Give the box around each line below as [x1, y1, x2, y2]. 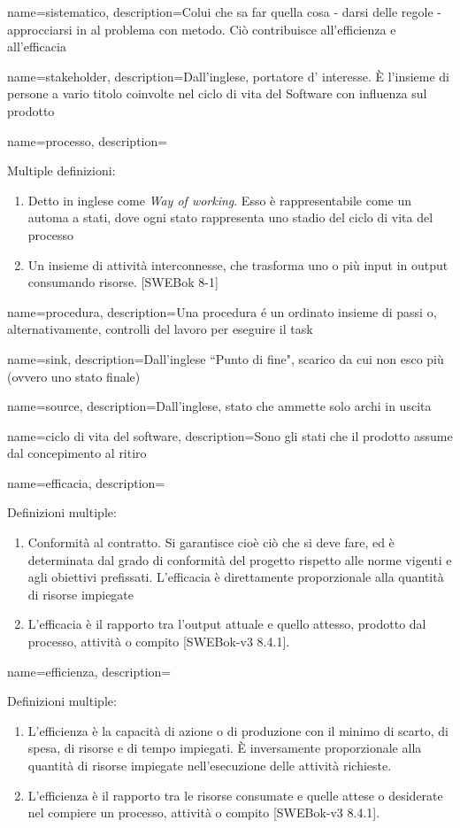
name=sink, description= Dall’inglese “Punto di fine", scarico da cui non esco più [7, 349, 444, 368]
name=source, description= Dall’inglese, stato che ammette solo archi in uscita [7, 397, 432, 415]
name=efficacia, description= [7, 473, 165, 491]
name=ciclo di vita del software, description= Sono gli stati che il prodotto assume [7, 426, 453, 445]
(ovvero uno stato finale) [7, 367, 141, 385]
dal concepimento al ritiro [7, 444, 147, 462]
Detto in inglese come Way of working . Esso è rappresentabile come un [27, 190, 412, 209]
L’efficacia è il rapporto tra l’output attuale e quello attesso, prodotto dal [27, 615, 426, 633]
